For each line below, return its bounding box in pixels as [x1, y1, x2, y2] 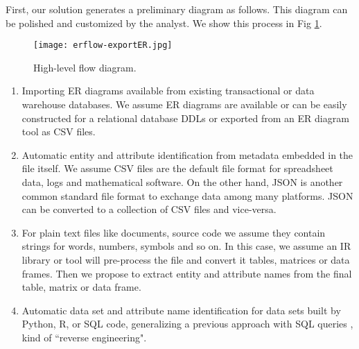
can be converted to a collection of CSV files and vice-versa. [21, 202, 277, 216]
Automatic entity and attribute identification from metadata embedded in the [21, 147, 353, 162]
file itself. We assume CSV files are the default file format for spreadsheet [21, 161, 333, 176]
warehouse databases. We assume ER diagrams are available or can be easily [21, 97, 347, 112]
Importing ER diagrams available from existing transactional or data [21, 83, 315, 98]
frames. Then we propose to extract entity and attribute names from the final [21, 266, 352, 280]
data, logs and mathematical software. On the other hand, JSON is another [21, 175, 343, 189]
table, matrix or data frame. [21, 280, 141, 294]
